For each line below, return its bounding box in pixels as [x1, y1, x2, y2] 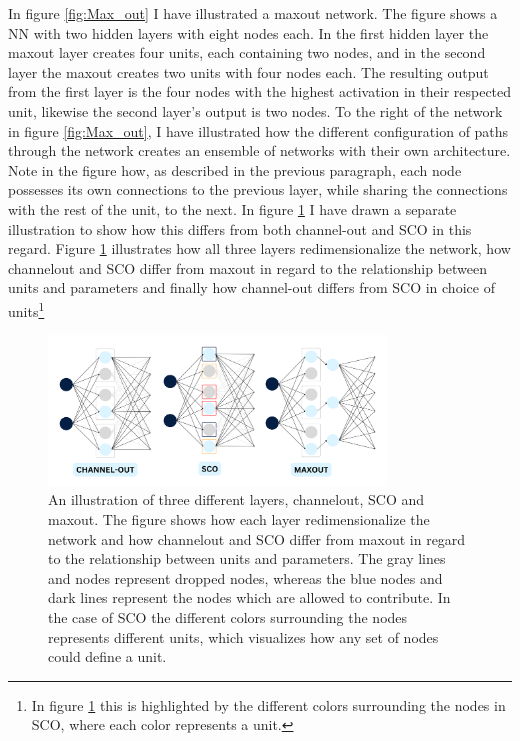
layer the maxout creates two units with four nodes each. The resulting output [8, 61, 489, 82]
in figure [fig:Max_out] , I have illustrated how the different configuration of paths [8, 120, 509, 141]
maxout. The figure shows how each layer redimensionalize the [48, 509, 430, 530]
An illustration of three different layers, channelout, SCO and [48, 489, 425, 510]
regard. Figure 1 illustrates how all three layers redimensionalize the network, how [8, 238, 511, 259]
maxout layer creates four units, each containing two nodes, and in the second [8, 42, 486, 63]
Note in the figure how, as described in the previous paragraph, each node [8, 159, 462, 180]
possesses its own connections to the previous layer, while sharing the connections [8, 179, 508, 200]
